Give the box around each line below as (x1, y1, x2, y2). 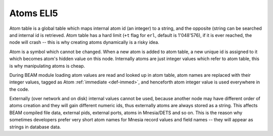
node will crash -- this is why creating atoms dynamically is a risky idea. (9, 39, 159, 46)
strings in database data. (9, 124, 61, 130)
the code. (9, 86, 30, 92)
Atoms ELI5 (9, 8, 58, 19)
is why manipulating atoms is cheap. (9, 63, 85, 69)
